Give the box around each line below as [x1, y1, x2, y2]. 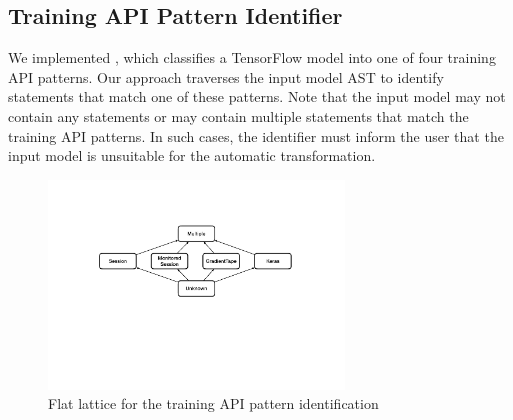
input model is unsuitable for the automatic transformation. [8, 145, 376, 166]
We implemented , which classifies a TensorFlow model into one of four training [8, 47, 496, 68]
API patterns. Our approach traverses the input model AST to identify [8, 66, 444, 87]
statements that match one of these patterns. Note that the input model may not [8, 86, 506, 107]
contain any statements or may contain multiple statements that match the [8, 105, 469, 126]
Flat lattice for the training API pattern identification [48, 393, 379, 414]
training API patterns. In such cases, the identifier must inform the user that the [8, 125, 504, 146]
